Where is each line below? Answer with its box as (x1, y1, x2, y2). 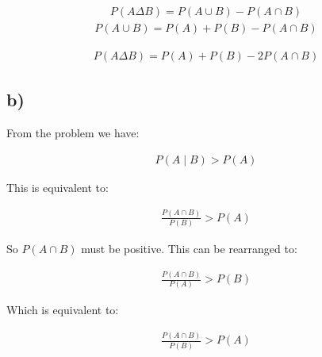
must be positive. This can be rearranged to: (81, 240, 297, 257)
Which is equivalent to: (6, 301, 119, 318)
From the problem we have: (6, 125, 140, 141)
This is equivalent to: (6, 178, 109, 195)
